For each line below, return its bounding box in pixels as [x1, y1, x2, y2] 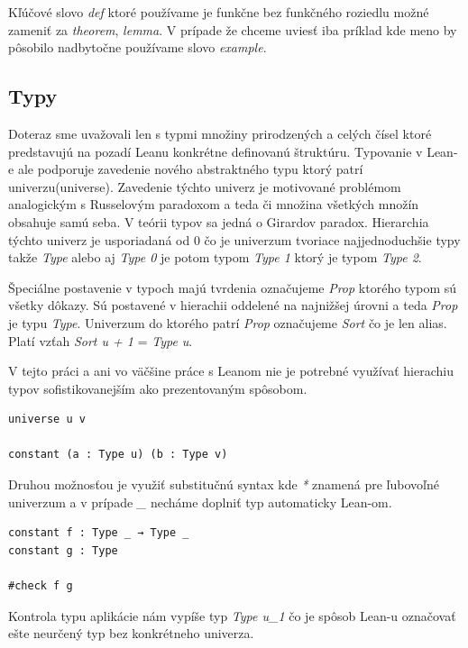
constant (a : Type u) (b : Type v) [8, 448, 228, 461]
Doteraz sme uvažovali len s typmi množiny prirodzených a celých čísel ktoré [8, 123, 432, 142]
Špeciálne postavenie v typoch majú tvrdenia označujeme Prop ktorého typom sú [8, 278, 457, 297]
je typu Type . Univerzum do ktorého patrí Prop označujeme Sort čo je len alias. [8, 313, 447, 332]
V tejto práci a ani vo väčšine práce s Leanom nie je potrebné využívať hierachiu [8, 361, 454, 380]
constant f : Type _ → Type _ [8, 526, 189, 540]
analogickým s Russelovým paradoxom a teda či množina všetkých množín [8, 195, 419, 214]
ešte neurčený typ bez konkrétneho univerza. [8, 624, 254, 643]
